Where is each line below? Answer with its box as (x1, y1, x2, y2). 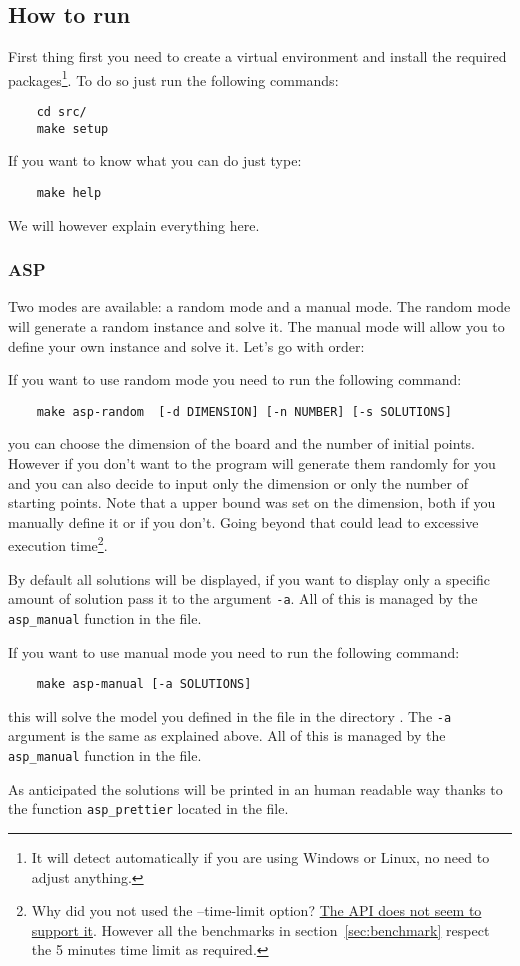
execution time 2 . (8, 532, 108, 556)
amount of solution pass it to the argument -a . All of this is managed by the (8, 588, 478, 609)
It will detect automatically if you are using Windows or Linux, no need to (31, 846, 490, 867)
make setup (36, 121, 109, 136)
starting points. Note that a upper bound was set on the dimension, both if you (8, 492, 496, 513)
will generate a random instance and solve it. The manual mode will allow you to (8, 316, 505, 337)
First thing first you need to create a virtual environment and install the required (8, 46, 507, 67)
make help (36, 185, 102, 200)
